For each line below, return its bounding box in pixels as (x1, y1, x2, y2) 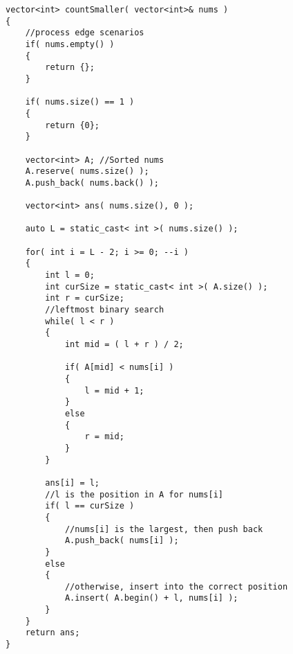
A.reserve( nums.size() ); (25, 166, 149, 177)
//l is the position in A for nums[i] (45, 489, 223, 500)
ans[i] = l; (45, 477, 100, 488)
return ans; (25, 628, 80, 638)
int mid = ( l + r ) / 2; (64, 339, 184, 350)
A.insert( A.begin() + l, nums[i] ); (64, 593, 238, 603)
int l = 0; (45, 270, 95, 281)
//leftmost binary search (45, 305, 164, 315)
